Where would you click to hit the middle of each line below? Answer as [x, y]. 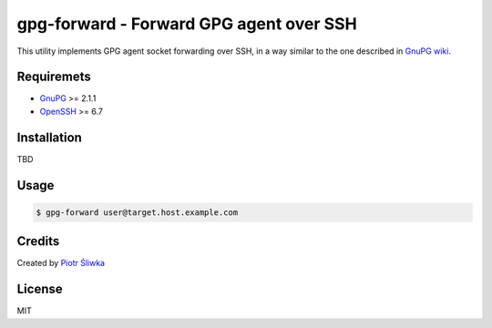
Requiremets [54, 77]
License [40, 289]
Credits [38, 241]
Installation [49, 137]
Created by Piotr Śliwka [61, 263]
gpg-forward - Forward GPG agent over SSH [187, 24]
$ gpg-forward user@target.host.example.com [137, 212]
